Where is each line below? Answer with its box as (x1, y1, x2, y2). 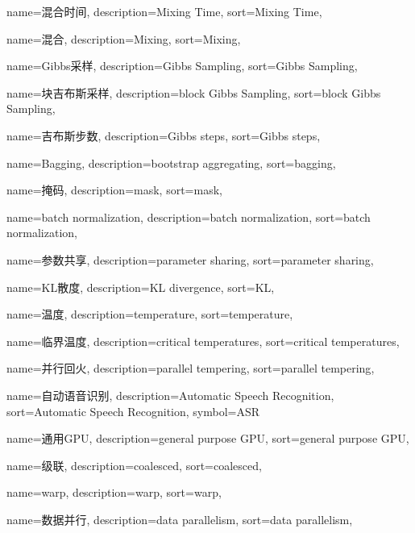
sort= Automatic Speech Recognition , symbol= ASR (6, 402, 260, 419)
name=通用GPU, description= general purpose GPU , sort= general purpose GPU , (6, 430, 409, 447)
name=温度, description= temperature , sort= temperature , (6, 306, 293, 323)
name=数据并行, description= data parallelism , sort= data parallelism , (6, 510, 353, 527)
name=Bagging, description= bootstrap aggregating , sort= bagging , (6, 154, 336, 171)
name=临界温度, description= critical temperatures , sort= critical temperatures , (6, 332, 400, 349)
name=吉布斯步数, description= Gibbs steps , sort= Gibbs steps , (6, 127, 321, 144)
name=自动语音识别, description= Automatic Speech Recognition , (6, 386, 334, 403)
